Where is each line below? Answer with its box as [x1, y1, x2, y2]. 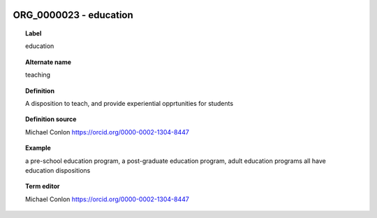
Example [25, 143, 52, 153]
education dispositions [25, 166, 91, 174]
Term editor [25, 182, 60, 191]
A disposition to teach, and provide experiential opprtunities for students [25, 99, 234, 107]
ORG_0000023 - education [13, 9, 134, 21]
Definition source [25, 115, 77, 123]
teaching [25, 70, 51, 79]
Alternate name [25, 58, 72, 66]
